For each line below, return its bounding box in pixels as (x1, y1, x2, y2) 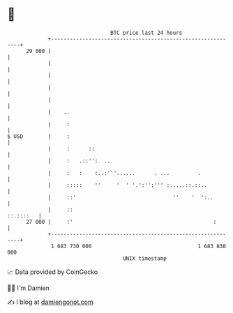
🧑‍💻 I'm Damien (7, 284, 50, 292)
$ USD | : (7, 132, 70, 140)
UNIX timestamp (122, 254, 167, 262)
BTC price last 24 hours (110, 29, 183, 36)
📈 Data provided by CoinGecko (7, 268, 98, 276)
